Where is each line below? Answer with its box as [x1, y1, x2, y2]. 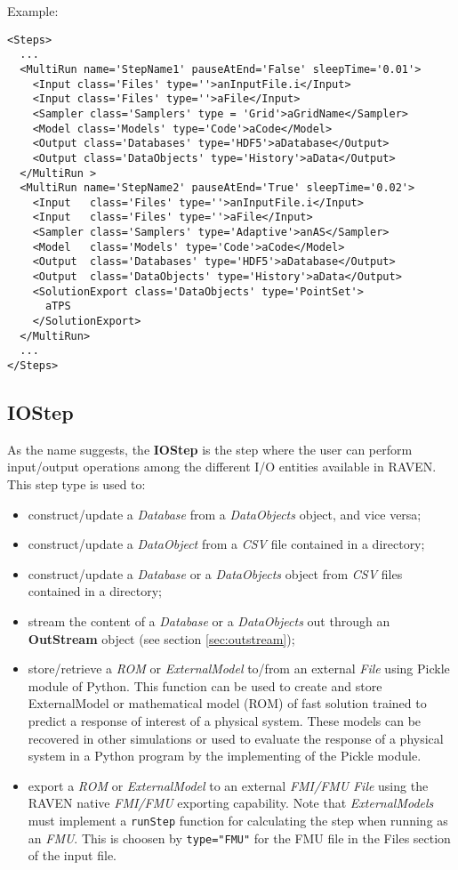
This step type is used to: [7, 475, 146, 494]
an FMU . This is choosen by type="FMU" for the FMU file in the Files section [28, 828, 451, 847]
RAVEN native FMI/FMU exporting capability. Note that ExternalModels [28, 793, 434, 812]
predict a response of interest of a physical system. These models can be [28, 712, 422, 730]
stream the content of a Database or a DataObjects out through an [28, 612, 390, 631]
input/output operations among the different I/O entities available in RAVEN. [7, 457, 437, 476]
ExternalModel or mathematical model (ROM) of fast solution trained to [28, 694, 427, 713]
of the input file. [28, 846, 117, 865]
